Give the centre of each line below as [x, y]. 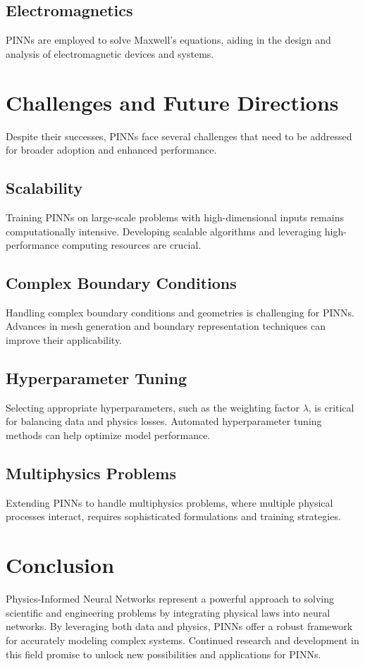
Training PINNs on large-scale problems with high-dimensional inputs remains [175, 217]
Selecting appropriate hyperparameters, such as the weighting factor [153, 407]
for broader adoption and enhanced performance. [111, 150]
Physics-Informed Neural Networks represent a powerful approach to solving [170, 599]
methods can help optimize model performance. [108, 435]
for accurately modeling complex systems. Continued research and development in [182, 640]
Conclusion [60, 565]
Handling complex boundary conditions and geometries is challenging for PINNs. [180, 312]
